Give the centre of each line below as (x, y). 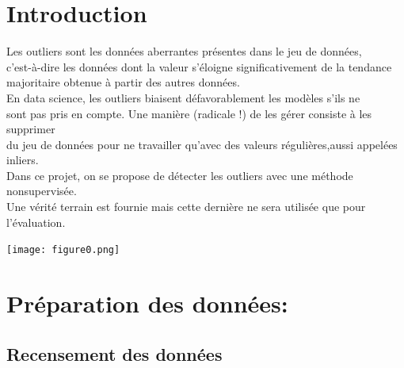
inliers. (23, 160)
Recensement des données (114, 353)
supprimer (31, 129)
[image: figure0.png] (63, 250)
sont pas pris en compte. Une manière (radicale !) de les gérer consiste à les (189, 113)
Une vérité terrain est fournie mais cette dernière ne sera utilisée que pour (186, 207)
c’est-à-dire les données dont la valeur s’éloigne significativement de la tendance (199, 66)
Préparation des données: (147, 303)
